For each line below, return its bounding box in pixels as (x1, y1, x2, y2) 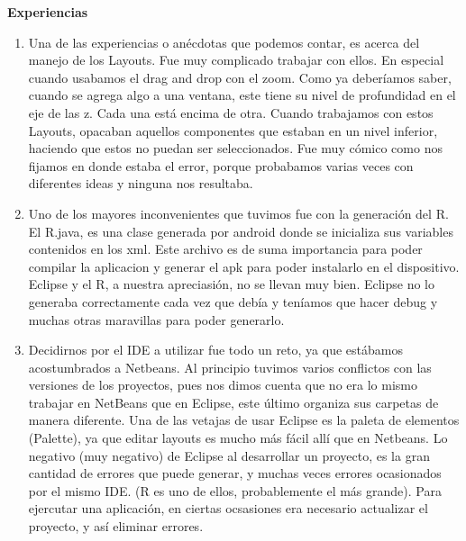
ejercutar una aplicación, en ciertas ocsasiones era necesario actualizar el (28, 499, 428, 518)
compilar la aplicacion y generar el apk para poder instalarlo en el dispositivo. (28, 257, 460, 275)
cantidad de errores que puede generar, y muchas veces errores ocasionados (28, 464, 442, 482)
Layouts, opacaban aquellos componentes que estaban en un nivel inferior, (28, 121, 438, 140)
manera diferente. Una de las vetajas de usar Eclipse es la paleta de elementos (28, 410, 460, 429)
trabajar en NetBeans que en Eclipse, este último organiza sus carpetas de (28, 392, 439, 411)
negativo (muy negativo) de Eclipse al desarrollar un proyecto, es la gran (28, 446, 430, 464)
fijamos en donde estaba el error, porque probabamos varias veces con (28, 156, 414, 175)
